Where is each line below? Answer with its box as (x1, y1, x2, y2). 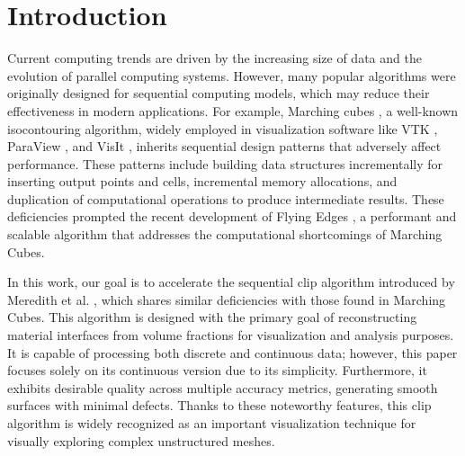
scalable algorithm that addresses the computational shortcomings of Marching (7, 225, 443, 244)
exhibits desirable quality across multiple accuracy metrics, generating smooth (7, 378, 438, 397)
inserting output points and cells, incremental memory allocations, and (7, 172, 398, 191)
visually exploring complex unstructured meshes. (7, 431, 275, 450)
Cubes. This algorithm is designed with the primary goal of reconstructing (7, 308, 417, 326)
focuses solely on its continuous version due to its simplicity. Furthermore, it (7, 361, 427, 380)
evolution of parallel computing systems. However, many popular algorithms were (7, 66, 456, 85)
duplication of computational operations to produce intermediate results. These (7, 189, 444, 208)
